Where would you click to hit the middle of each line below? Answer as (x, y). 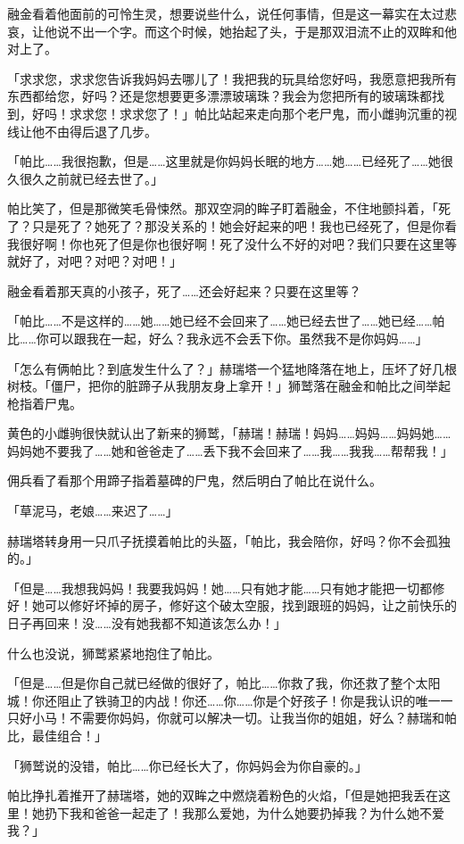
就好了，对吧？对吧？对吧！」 (95, 261)
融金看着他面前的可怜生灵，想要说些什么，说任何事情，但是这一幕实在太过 (226, 13)
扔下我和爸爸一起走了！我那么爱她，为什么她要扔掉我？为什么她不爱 (244, 812)
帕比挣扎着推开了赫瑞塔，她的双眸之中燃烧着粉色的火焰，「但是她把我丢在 (223, 795)
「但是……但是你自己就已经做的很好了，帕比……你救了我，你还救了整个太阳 (224, 683)
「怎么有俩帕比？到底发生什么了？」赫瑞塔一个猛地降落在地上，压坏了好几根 (232, 368)
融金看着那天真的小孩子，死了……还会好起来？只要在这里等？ (184, 290)
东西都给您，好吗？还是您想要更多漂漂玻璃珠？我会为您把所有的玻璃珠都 (220, 96)
